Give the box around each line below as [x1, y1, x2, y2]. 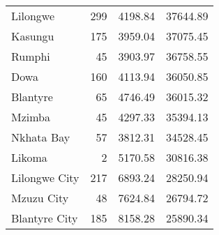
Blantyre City [11, 210, 78, 226]
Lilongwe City [11, 169, 80, 185]
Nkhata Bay [11, 129, 70, 145]
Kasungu [11, 28, 54, 44]
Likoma [11, 149, 47, 165]
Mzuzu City [11, 190, 69, 206]
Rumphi [11, 48, 50, 64]
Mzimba [11, 109, 51, 125]
